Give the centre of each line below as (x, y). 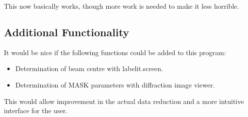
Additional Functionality (67, 32)
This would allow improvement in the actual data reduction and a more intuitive (124, 101)
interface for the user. (36, 110)
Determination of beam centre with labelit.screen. (89, 68)
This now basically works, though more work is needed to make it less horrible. (122, 6)
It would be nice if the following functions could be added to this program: (115, 52)
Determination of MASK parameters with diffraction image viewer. (115, 84)
